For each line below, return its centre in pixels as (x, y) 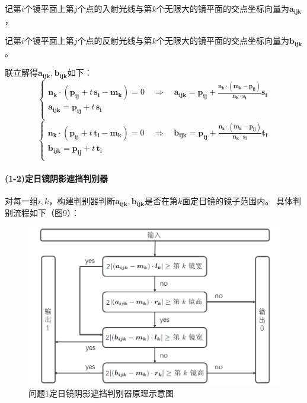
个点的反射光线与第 (115, 41)
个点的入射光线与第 (115, 8)
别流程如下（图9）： (42, 213)
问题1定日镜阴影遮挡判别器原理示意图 (101, 393)
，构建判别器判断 (82, 200)
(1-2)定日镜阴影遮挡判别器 (56, 178)
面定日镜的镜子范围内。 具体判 (242, 200)
